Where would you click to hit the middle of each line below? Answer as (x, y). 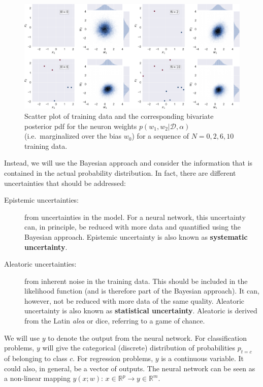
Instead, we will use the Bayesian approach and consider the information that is (128, 163)
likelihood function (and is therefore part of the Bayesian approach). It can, (142, 291)
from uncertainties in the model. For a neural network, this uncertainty (135, 217)
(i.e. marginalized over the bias (73, 136)
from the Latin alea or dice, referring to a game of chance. (115, 321)
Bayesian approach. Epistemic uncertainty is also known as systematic (136, 236)
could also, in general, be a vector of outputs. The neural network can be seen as (130, 368)
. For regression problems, (113, 358)
